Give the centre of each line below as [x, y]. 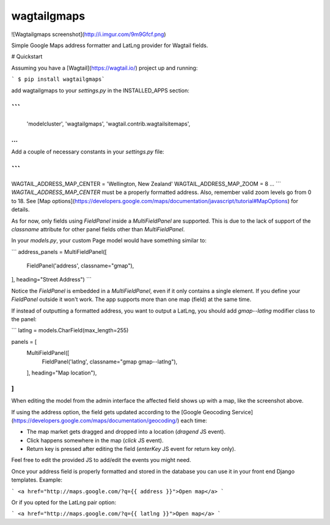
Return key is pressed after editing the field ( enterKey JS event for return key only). [131, 449]
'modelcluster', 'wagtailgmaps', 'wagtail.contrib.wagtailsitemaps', [108, 124]
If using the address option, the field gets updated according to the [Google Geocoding [121, 412]
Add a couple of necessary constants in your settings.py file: [88, 152]
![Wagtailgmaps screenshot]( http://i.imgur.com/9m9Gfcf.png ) [89, 34]
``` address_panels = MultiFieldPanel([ [59, 251]
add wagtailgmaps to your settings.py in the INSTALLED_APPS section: [100, 90]
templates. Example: [37, 480]
